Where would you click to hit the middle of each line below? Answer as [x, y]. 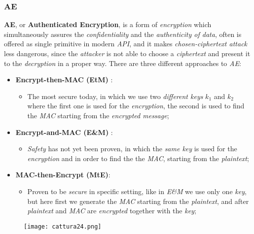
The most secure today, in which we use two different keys [115, 96]
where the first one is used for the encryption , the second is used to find [136, 106]
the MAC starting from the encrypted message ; [98, 115]
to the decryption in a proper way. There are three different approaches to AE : [123, 63]
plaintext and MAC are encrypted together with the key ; [112, 211]
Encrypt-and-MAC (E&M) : [64, 132]
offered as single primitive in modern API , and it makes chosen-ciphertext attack [126, 44]
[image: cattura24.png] [63, 226]
